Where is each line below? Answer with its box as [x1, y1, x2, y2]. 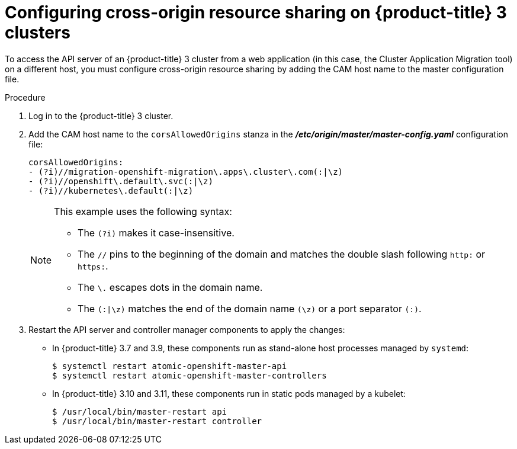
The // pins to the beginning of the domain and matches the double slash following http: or [78, 248, 486, 260]
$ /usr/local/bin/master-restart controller [52, 416, 262, 426]
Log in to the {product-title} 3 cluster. [28, 110, 174, 121]
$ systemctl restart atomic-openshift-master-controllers [52, 370, 327, 380]
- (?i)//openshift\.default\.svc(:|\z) [28, 176, 213, 186]
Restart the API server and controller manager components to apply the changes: [28, 324, 345, 335]
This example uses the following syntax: [54, 205, 232, 217]
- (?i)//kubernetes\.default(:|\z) [28, 185, 194, 195]
